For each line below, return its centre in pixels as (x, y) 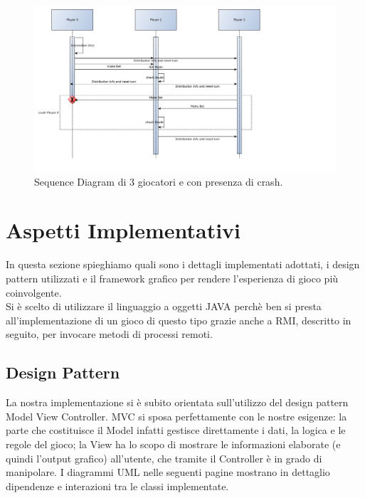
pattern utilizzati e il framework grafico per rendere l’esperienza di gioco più (172, 279)
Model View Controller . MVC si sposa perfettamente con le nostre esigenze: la (176, 416)
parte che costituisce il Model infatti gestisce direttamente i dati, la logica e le (176, 430)
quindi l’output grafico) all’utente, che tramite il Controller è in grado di (164, 458)
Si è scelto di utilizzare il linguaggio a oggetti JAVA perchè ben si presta (164, 306)
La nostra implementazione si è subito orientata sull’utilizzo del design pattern (177, 402)
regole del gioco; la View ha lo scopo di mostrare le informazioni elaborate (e (173, 444)
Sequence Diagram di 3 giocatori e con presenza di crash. (159, 181)
